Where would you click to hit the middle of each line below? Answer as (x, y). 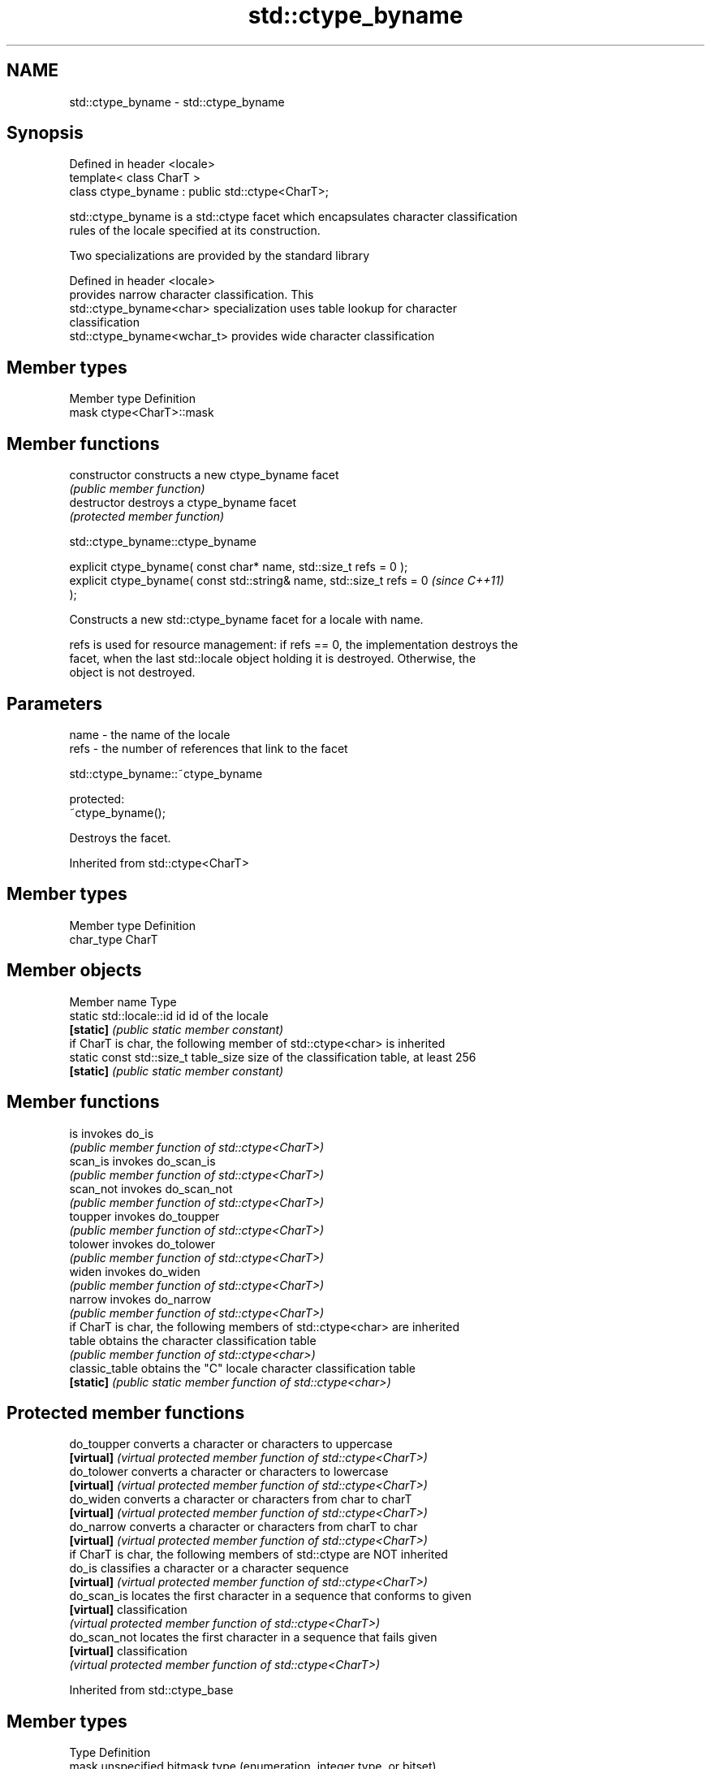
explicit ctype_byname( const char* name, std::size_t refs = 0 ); (239, 567)
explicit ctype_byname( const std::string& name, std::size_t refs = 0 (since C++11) (287, 581)
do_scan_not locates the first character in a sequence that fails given (253, 1637)
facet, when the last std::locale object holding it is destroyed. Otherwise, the (273, 659)
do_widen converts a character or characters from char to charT (241, 1499)
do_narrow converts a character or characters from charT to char (243, 1527)
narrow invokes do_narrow (140, 1299)
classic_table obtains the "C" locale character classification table (242, 1368)
